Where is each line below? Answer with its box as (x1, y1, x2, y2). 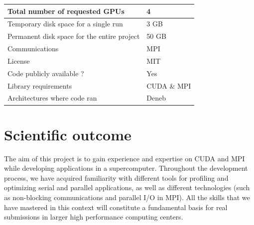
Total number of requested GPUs (7, 5, 125, 16)
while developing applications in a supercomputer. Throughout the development (4, 163, 248, 173)
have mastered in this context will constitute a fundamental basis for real (4, 202, 228, 212)
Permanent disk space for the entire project (7, 31, 140, 41)
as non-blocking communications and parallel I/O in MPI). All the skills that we (4, 192, 250, 202)
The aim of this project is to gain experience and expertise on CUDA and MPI (4, 153, 245, 163)
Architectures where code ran (7, 93, 97, 103)
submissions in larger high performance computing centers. (4, 212, 183, 222)
